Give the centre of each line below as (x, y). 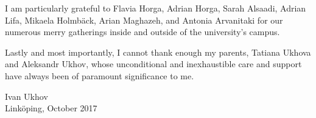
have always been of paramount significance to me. (100, 75)
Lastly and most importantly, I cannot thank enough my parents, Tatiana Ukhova (158, 52)
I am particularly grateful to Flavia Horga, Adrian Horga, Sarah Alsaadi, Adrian (156, 8)
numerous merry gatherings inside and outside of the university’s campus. (142, 32)
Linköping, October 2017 (51, 108)
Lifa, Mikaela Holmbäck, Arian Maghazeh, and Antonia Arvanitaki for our (144, 20)
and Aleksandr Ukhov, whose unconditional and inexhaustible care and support (153, 64)
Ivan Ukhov (26, 96)
